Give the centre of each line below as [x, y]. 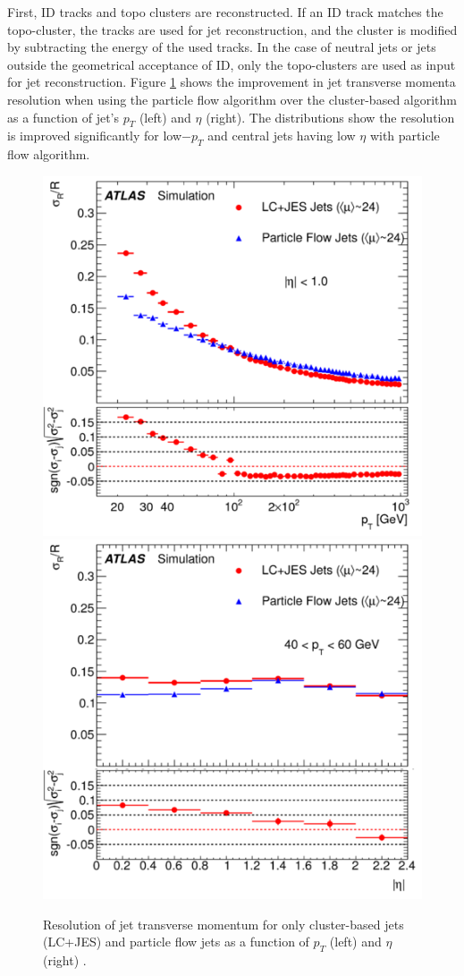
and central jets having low [282, 136]
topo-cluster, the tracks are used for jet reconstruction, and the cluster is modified [232, 29]
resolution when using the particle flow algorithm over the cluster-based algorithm [232, 99]
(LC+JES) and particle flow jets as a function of [176, 942]
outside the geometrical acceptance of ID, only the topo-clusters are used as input [232, 64]
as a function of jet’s [63, 117]
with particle [405, 136]
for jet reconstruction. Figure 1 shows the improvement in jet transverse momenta [232, 82]
